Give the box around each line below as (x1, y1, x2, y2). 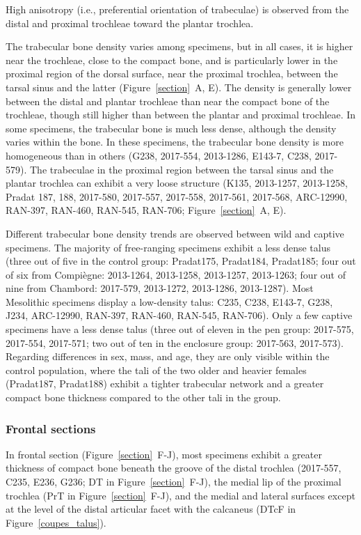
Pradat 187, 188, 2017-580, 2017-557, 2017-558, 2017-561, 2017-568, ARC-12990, (6, 189, 348, 203)
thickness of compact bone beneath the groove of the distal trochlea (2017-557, (6, 460, 342, 475)
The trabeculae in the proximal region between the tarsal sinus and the (29, 162, 334, 176)
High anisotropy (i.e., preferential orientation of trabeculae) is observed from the (6, 2, 349, 16)
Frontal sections (6, 419, 96, 437)
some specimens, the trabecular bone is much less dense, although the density (6, 121, 337, 135)
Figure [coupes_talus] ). (6, 515, 106, 529)
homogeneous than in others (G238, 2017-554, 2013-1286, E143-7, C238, (6, 148, 312, 162)
